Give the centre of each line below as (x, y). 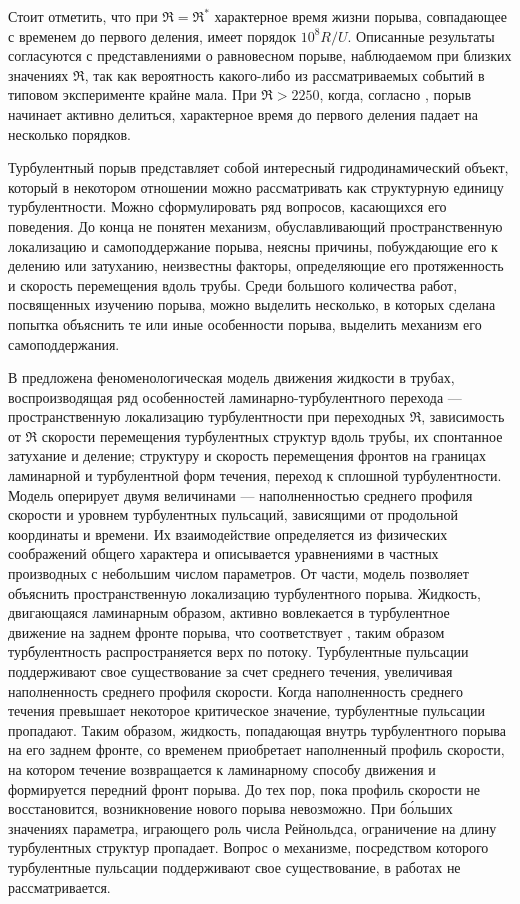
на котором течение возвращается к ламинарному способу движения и (222, 768)
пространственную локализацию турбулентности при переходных (206, 416)
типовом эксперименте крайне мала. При (132, 94)
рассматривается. (59, 886)
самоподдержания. (64, 343)
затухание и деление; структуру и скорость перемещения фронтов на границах (247, 455)
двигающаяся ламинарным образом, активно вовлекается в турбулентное (229, 612)
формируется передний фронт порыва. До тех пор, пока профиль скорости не (244, 788)
